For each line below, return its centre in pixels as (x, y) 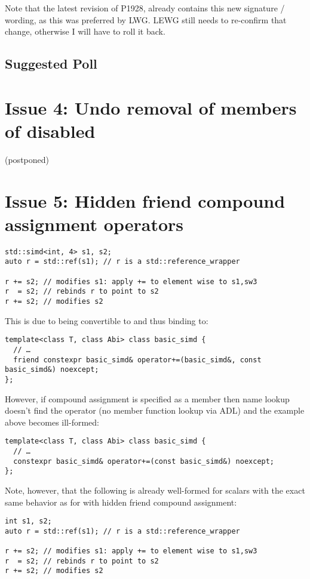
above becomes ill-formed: (52, 422)
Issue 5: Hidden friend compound (145, 200)
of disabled (50, 130)
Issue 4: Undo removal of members (151, 107)
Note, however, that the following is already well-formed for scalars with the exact (155, 490)
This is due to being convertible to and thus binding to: (107, 320)
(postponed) (27, 159)
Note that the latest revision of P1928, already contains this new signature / (145, 8)
